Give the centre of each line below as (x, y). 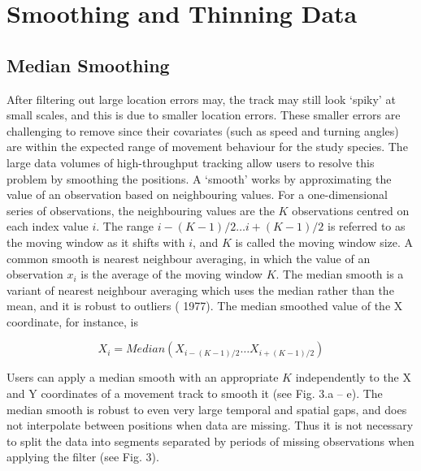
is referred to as (367, 226)
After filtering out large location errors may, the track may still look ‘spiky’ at (201, 99)
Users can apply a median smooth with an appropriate (143, 377)
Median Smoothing (88, 65)
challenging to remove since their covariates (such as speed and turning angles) (203, 130)
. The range (125, 226)
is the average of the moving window (171, 274)
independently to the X (353, 377)
